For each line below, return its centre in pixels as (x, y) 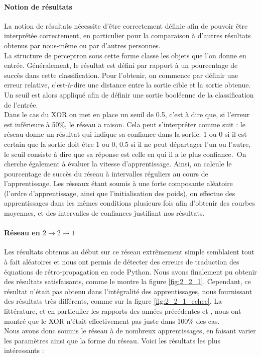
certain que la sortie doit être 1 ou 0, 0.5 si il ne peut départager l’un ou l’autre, (127, 144)
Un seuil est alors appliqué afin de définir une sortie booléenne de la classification (129, 94)
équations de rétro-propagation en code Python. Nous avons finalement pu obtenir (130, 271)
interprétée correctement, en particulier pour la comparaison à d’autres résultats (127, 35)
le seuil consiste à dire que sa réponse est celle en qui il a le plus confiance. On (125, 154)
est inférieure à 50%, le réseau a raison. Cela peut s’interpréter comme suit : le (125, 124)
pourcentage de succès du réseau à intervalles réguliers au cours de (106, 173)
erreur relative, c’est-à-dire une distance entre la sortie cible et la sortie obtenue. (127, 85)
